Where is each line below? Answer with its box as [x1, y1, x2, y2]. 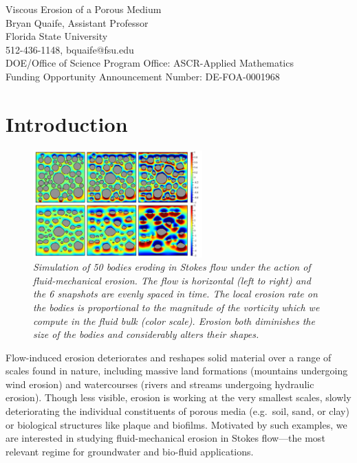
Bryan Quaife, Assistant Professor [6, 15, 149, 30]
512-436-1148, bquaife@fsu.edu [6, 42, 134, 56]
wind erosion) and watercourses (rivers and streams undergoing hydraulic [6, 376, 314, 391]
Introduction [6, 109, 128, 137]
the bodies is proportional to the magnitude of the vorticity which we [33, 300, 320, 314]
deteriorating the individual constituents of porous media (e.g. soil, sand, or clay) [6, 404, 349, 418]
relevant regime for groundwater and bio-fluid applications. [6, 444, 254, 458]
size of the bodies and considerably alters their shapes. [33, 327, 259, 341]
